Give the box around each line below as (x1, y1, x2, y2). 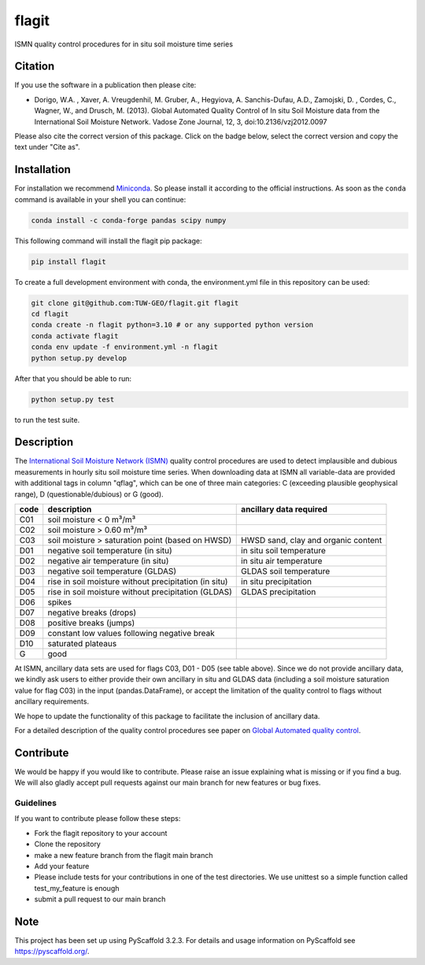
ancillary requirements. (14, 697, 90, 706)
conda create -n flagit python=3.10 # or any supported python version (31, 320, 314, 330)
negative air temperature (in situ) (47, 556, 169, 566)
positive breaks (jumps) (47, 618, 135, 628)
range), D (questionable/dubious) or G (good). (14, 489, 164, 499)
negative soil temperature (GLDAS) (47, 566, 177, 576)
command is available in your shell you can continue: (14, 194, 187, 204)
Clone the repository (34, 839, 102, 849)
